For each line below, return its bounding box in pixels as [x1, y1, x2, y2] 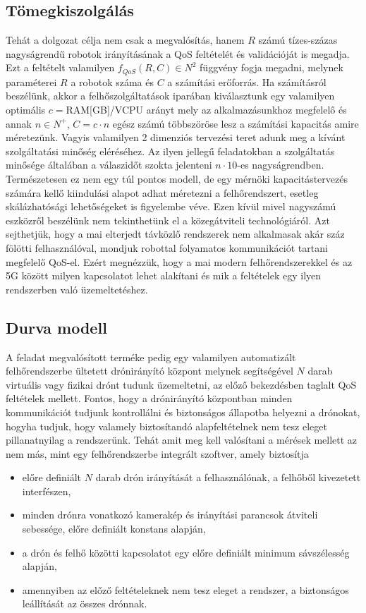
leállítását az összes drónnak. [22, 596, 147, 611]
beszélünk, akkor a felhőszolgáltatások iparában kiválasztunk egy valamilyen [6, 88, 335, 103]
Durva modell [6, 316, 107, 338]
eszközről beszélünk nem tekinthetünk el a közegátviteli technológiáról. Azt [6, 212, 330, 227]
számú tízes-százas [258, 32, 338, 47]
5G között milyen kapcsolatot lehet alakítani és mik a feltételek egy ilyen [6, 268, 322, 283]
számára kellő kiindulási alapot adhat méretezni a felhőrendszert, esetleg [6, 185, 319, 200]
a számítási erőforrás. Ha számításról [167, 74, 327, 89]
